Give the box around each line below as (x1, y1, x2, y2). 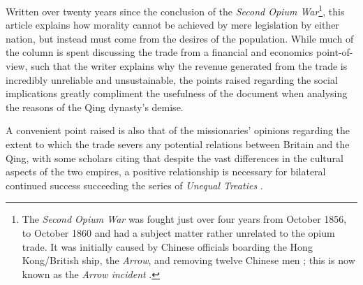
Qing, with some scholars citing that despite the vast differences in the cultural (6, 150, 343, 165)
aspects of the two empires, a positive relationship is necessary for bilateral (6, 164, 326, 179)
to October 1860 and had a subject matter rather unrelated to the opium (22, 225, 335, 240)
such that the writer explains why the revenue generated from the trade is (31, 59, 348, 73)
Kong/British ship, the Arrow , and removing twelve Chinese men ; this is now (22, 253, 355, 268)
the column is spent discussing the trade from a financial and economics (6, 45, 313, 59)
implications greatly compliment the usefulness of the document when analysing (6, 86, 348, 101)
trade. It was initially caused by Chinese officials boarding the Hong (22, 239, 313, 254)
